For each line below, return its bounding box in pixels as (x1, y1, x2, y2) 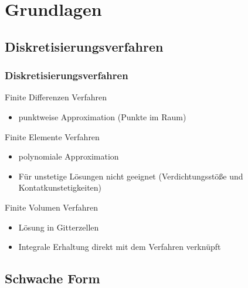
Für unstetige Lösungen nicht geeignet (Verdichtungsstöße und (18, 170, 243, 182)
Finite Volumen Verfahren (5, 201, 98, 213)
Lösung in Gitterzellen (18, 221, 99, 233)
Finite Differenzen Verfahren (5, 91, 107, 103)
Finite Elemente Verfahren (5, 130, 100, 143)
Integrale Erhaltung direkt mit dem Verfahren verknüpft (18, 240, 221, 253)
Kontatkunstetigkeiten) (18, 181, 102, 194)
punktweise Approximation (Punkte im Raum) (18, 110, 186, 123)
